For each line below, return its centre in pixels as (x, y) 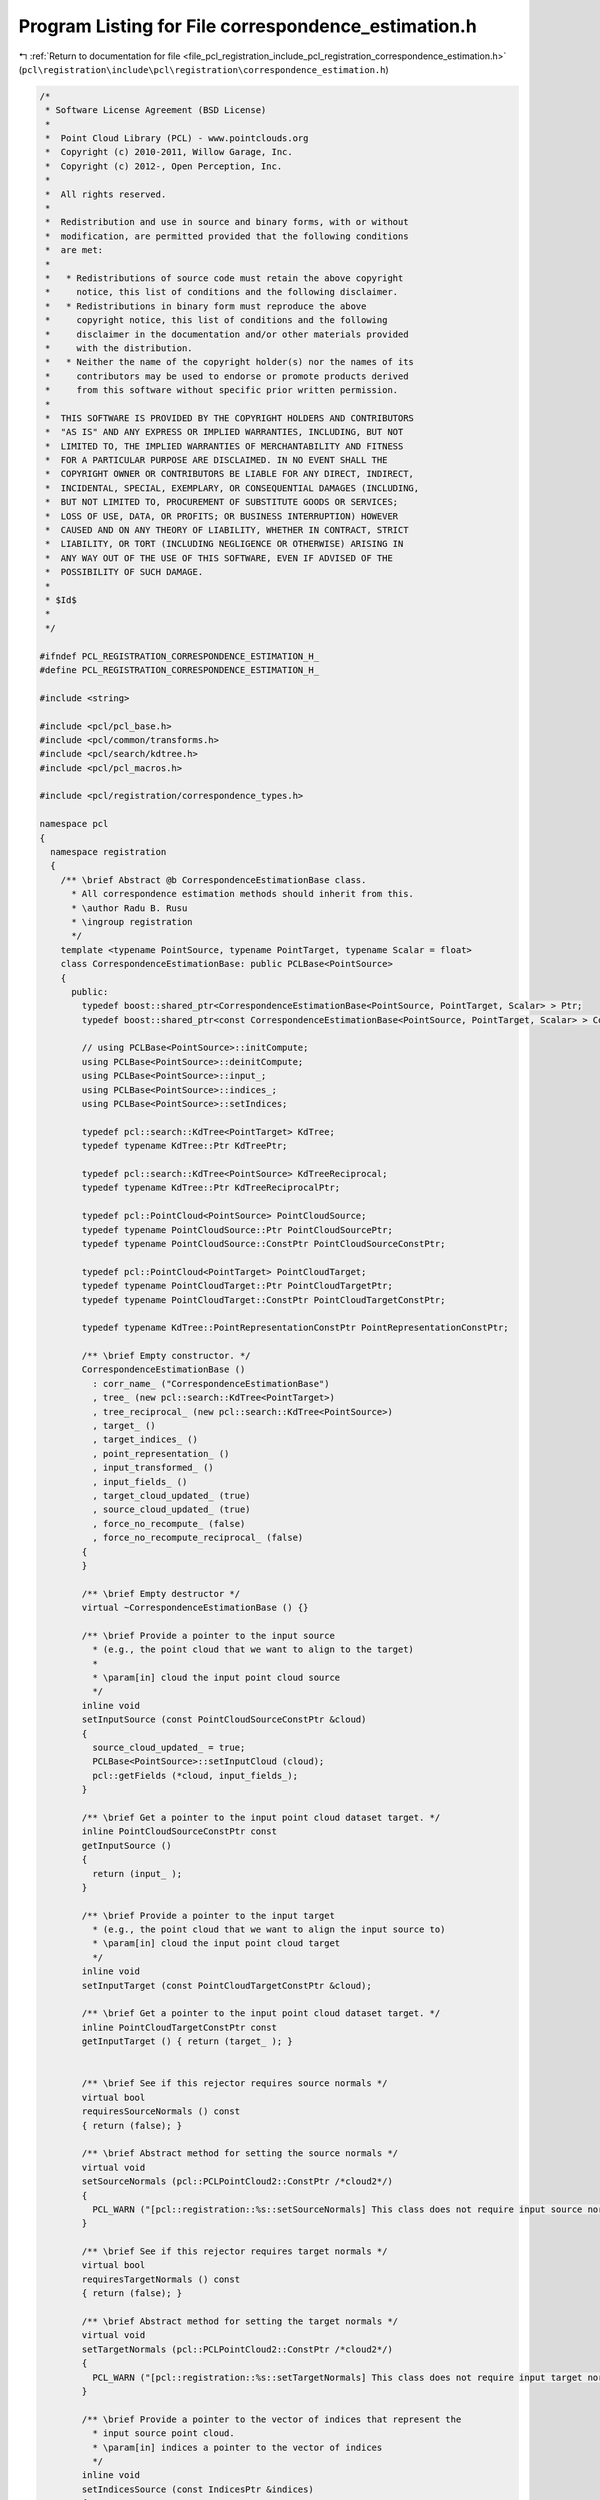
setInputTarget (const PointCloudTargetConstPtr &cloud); (226, 1985)
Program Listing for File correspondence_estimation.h (247, 26)
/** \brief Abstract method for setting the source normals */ (240, 2153)
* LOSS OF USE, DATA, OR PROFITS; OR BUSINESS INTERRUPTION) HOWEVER (222, 516)
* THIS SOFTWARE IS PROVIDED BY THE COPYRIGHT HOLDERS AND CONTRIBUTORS (230, 418)
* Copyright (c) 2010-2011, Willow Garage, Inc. (169, 152)
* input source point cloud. (163, 2433)
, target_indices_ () (145, 1439)
